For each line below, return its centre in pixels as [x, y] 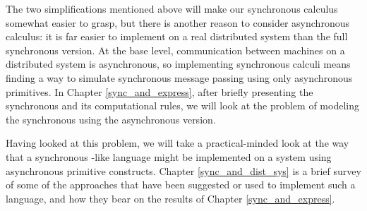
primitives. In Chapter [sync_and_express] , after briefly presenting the [160, 91]
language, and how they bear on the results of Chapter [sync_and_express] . [170, 198]
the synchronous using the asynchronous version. [111, 119]
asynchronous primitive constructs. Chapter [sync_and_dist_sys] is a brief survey [183, 170]
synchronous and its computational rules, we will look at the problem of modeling [182, 105]
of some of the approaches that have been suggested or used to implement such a [181, 185]
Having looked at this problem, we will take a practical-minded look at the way [178, 143]
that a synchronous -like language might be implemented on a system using [169, 156]
